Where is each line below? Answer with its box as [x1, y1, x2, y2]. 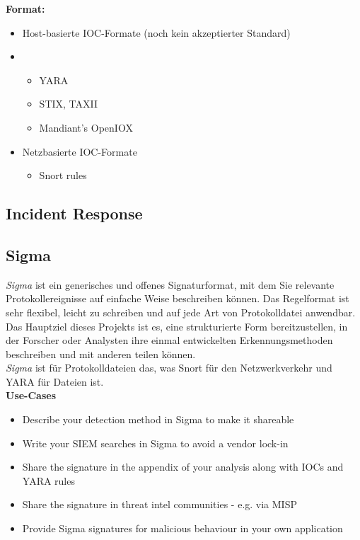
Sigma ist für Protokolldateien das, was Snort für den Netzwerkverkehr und [6, 360, 332, 375]
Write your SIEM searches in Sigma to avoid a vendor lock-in [22, 435, 289, 450]
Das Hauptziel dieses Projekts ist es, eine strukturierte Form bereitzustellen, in [6, 318, 348, 333]
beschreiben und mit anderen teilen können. [6, 346, 196, 361]
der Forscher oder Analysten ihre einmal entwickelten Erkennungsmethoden [6, 333, 333, 347]
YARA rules [22, 473, 75, 488]
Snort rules [39, 168, 87, 183]
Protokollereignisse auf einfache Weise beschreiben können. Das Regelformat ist [6, 291, 349, 306]
